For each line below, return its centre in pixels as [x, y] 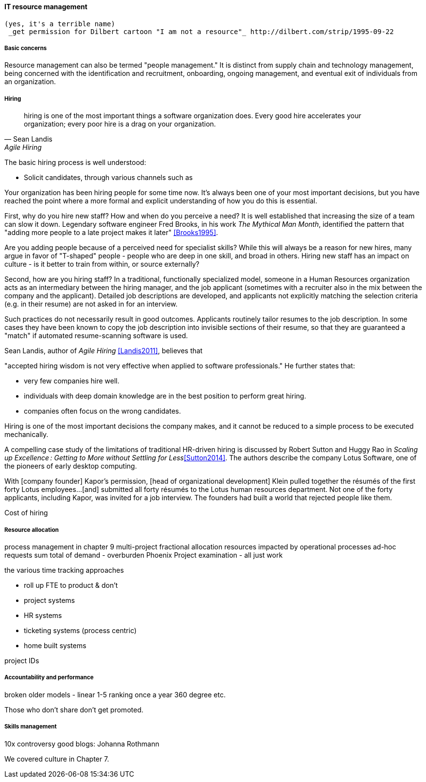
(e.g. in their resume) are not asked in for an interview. [91, 304]
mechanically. [27, 435]
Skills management [31, 727]
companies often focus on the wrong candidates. [102, 411]
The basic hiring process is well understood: [75, 163]
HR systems [43, 615]
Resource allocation [32, 530]
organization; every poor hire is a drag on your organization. [120, 124]
